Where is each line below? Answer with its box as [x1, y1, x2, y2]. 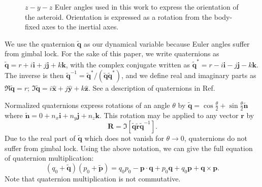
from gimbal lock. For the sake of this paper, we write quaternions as [5, 48, 219, 59]
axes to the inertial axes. [42, 21, 119, 32]
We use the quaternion [5, 38, 75, 49]
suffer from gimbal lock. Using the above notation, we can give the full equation [5, 142, 253, 153]
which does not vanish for [84, 133, 164, 143]
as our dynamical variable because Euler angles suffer [84, 38, 250, 49]
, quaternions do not [184, 133, 248, 143]
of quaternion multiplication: [5, 153, 94, 163]
